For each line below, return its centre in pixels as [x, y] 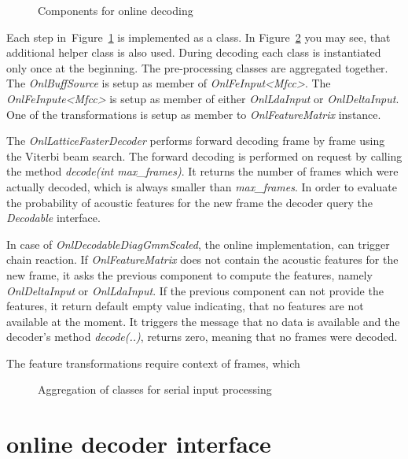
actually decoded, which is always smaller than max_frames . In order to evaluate [202, 186]
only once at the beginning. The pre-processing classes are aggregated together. [197, 67]
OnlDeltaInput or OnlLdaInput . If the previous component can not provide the [195, 290]
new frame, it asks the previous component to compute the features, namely [189, 274]
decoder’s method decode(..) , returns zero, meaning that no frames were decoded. [202, 337]
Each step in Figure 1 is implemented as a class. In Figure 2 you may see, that [198, 37]
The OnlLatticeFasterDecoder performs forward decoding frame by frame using [196, 141]
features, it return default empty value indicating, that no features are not [185, 306]
